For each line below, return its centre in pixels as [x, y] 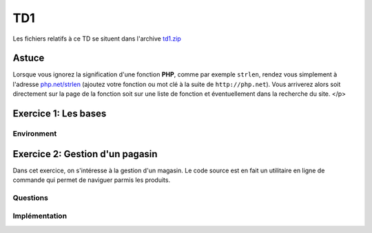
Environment [35, 134]
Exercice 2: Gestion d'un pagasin [85, 154]
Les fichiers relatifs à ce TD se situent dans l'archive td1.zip [97, 39]
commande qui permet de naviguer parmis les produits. [92, 180]
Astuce [29, 58]
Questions [30, 198]
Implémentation [40, 216]
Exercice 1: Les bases [60, 114]
